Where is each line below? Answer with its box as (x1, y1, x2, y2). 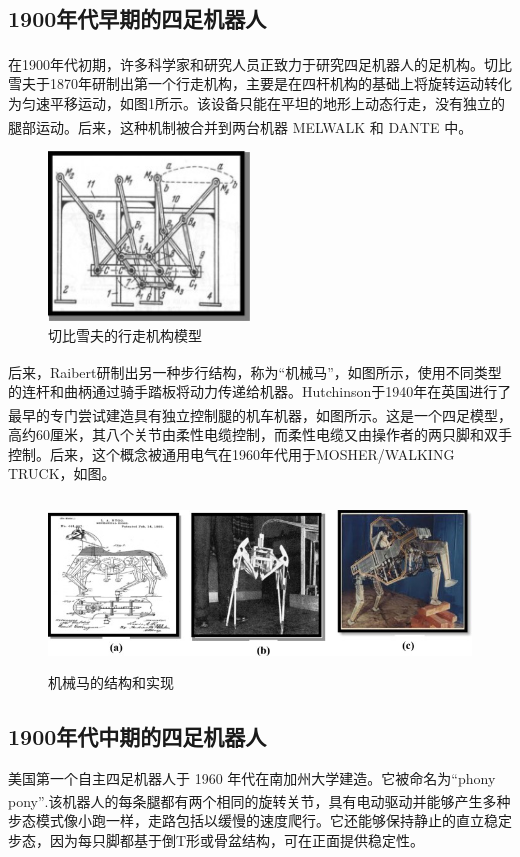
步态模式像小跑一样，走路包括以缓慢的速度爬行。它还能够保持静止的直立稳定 (8, 810, 512, 831)
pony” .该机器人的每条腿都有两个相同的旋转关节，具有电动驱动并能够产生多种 (8, 790, 511, 811)
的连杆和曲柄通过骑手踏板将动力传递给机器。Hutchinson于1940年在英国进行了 (8, 381, 512, 402)
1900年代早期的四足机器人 (8, 3, 267, 34)
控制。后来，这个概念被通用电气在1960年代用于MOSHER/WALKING (8, 443, 455, 464)
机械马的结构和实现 (48, 671, 174, 692)
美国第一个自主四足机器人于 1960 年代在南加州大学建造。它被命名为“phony (8, 767, 496, 788)
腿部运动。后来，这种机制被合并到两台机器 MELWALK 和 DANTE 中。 (8, 116, 473, 137)
